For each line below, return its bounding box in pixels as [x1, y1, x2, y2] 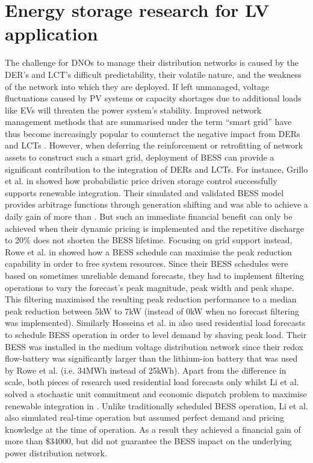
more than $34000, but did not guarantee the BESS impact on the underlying [5, 435, 292, 447]
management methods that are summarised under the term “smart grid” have [5, 115, 292, 128]
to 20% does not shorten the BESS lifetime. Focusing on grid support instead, [5, 234, 293, 246]
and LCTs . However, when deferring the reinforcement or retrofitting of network [5, 139, 303, 152]
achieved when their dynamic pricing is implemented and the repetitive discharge [5, 222, 304, 234]
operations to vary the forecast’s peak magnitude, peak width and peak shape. [5, 281, 294, 293]
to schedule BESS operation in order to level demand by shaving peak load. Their [5, 328, 307, 340]
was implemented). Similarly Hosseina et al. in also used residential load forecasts [5, 316, 306, 329]
